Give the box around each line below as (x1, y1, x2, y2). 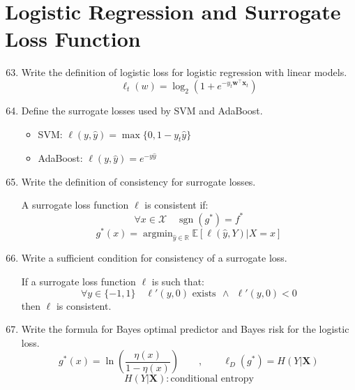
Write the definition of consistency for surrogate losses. (21, 174, 256, 188)
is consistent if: (144, 197, 209, 212)
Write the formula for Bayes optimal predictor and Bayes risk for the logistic (21, 322, 349, 336)
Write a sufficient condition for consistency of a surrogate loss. (21, 250, 287, 265)
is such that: (151, 274, 204, 289)
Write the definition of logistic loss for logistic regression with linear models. (21, 65, 347, 80)
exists (192, 288, 216, 299)
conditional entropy (170, 374, 254, 384)
